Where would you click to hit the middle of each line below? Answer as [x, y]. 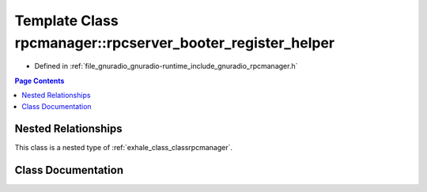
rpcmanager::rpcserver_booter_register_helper [175, 43]
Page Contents [40, 81]
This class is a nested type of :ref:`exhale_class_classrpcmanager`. [124, 148]
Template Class [66, 21]
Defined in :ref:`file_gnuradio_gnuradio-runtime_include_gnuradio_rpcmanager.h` [166, 66]
